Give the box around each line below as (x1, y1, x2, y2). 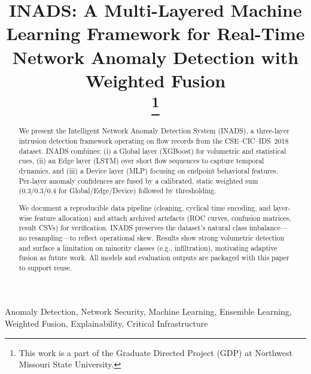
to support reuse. (19, 262, 72, 272)
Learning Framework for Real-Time (6, 21, 305, 45)
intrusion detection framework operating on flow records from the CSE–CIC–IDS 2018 (19, 136, 289, 146)
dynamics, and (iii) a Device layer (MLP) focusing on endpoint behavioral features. (19, 166, 278, 176)
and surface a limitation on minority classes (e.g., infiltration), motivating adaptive (19, 242, 278, 253)
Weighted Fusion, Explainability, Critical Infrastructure (5, 317, 208, 330)
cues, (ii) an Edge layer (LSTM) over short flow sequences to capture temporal (19, 156, 264, 166)
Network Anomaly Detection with (12, 44, 299, 69)
